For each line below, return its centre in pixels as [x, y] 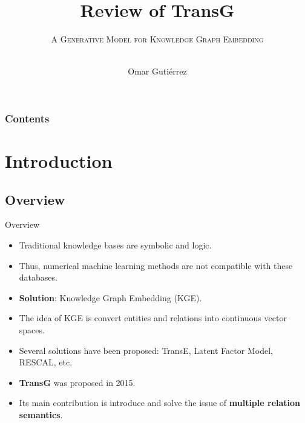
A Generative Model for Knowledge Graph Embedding [157, 39]
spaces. [32, 329]
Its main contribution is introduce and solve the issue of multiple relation [160, 403]
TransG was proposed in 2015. [77, 382]
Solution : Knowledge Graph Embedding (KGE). [110, 297]
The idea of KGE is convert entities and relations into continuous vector [153, 318]
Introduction [59, 161]
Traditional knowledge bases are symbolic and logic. [115, 245]
